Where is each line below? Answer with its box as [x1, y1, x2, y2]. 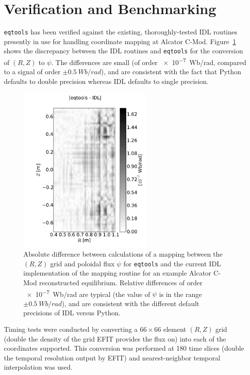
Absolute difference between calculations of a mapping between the [23, 249, 223, 259]
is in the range [159, 289, 202, 299]
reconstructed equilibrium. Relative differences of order [39, 277, 202, 287]
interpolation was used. [4, 362, 73, 372]
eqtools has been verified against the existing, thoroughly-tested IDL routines [4, 27, 237, 37]
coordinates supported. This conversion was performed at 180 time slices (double [4, 343, 244, 353]
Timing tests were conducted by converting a [4, 324, 138, 334]
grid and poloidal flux [50, 258, 115, 268]
